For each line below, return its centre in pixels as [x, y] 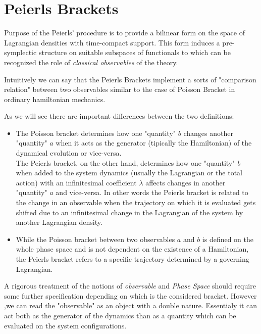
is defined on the [228, 239]
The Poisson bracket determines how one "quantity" [96, 133]
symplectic [20, 52]
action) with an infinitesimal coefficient [76, 182]
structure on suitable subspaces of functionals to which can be [135, 52]
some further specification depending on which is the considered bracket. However [130, 295]
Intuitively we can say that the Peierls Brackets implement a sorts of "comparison [130, 79]
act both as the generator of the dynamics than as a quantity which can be [120, 315]
